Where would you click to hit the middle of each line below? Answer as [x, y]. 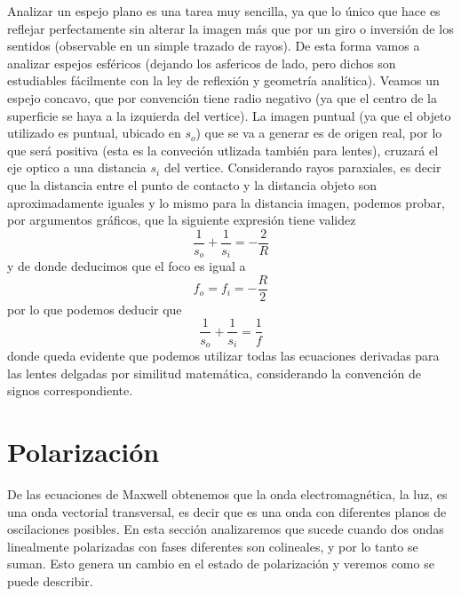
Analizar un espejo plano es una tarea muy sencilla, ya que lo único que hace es [224, 11]
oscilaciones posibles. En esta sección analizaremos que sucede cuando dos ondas [226, 529]
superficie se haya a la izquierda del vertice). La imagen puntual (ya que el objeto [229, 115]
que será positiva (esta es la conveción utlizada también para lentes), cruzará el [223, 150]
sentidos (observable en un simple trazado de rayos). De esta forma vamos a [214, 46]
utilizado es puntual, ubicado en [94, 133]
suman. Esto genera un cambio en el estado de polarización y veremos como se [221, 564]
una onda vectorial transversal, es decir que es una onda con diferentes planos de [227, 511]
